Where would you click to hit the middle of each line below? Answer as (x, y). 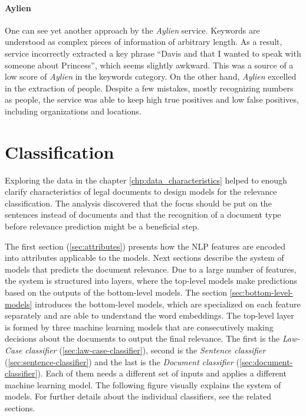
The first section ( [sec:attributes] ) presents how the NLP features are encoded (145, 246)
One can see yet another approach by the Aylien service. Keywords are (132, 30)
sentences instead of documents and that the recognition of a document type (143, 214)
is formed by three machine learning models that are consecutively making (139, 327)
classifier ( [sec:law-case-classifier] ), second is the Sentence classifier (145, 350)
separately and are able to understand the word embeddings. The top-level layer (149, 315)
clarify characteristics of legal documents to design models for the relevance (141, 191)
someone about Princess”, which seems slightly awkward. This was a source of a (149, 65)
